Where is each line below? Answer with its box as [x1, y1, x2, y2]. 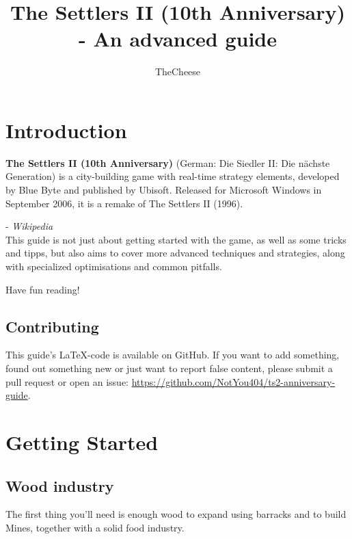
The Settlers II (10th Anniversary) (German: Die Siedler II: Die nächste [5, 155, 330, 170]
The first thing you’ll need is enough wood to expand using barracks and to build [5, 507, 347, 521]
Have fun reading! [5, 282, 80, 296]
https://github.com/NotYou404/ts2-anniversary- [131, 374, 336, 389]
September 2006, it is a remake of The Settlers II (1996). [5, 196, 243, 210]
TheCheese [154, 64, 201, 79]
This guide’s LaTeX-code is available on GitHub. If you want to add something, [5, 347, 340, 362]
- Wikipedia [5, 219, 53, 233]
